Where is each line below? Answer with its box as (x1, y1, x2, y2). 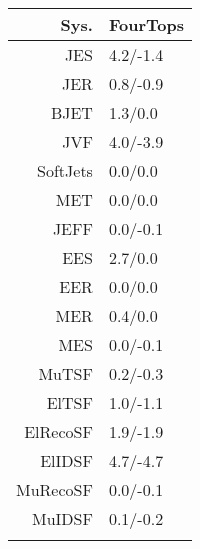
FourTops (108, 13, 184, 36)
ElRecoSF (24, 420, 93, 443)
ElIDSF (40, 449, 93, 472)
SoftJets (37, 159, 93, 182)
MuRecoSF (16, 478, 93, 501)
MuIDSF (31, 507, 93, 530)
